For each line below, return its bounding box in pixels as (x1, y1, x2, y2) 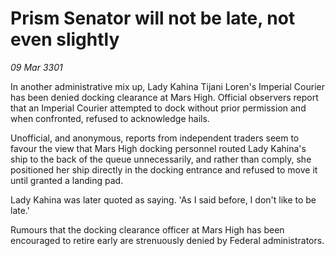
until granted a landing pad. (10, 174, 124, 186)
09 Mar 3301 (10, 61, 63, 73)
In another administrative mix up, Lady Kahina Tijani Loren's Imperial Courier (10, 80, 325, 92)
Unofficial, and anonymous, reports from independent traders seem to (10, 132, 300, 144)
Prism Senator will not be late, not (10, 7, 296, 30)
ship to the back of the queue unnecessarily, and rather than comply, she (10, 153, 312, 165)
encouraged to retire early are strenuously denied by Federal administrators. (10, 234, 325, 246)
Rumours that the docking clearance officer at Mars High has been (10, 223, 285, 236)
